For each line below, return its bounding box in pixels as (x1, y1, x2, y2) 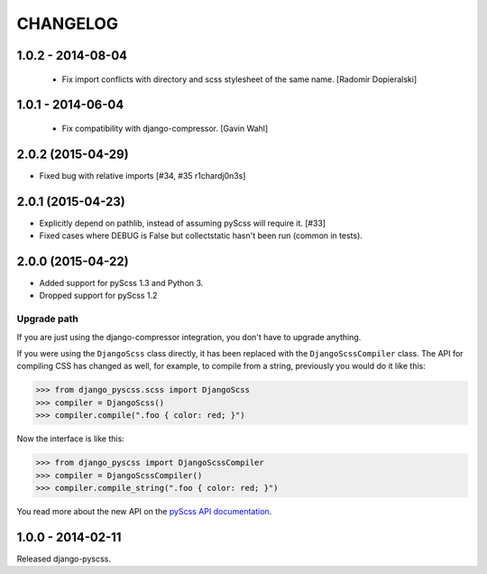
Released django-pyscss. (16, 553, 112, 564)
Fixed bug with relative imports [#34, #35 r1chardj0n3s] (39, 170, 246, 181)
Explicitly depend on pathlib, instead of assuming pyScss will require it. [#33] (39, 218, 326, 228)
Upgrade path (16, 312, 78, 325)
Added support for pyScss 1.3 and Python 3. (39, 278, 204, 289)
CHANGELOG (16, 14, 119, 33)
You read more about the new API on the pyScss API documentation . (16, 505, 272, 516)
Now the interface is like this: (16, 433, 125, 444)
